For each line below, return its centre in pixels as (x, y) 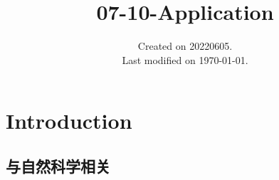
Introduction (69, 121)
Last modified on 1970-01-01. (185, 59)
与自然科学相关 (58, 165)
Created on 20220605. (185, 46)
